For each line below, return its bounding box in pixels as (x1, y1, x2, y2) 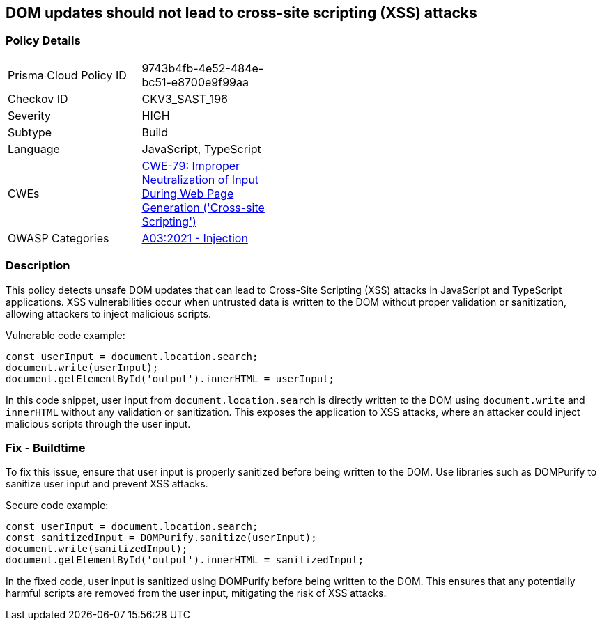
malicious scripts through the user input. (6, 417, 191, 430)
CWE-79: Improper (141, 158, 240, 173)
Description (6, 258, 70, 273)
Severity (8, 108, 51, 123)
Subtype (8, 125, 52, 139)
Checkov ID (8, 91, 68, 106)
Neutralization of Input (141, 172, 259, 187)
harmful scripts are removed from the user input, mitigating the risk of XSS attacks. (6, 587, 387, 600)
